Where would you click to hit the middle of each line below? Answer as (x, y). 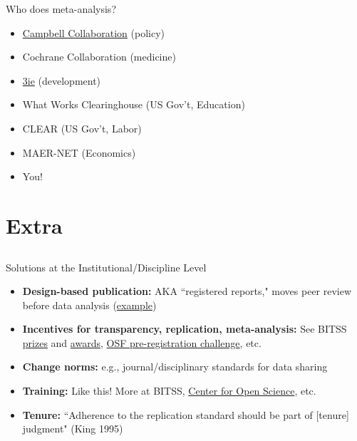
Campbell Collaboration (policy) (93, 32)
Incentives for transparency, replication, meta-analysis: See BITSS (185, 329)
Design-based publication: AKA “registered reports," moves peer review (187, 291)
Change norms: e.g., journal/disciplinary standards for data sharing (175, 367)
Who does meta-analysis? (61, 9)
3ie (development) (62, 80)
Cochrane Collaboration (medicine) (99, 57)
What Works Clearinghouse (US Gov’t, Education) (134, 104)
